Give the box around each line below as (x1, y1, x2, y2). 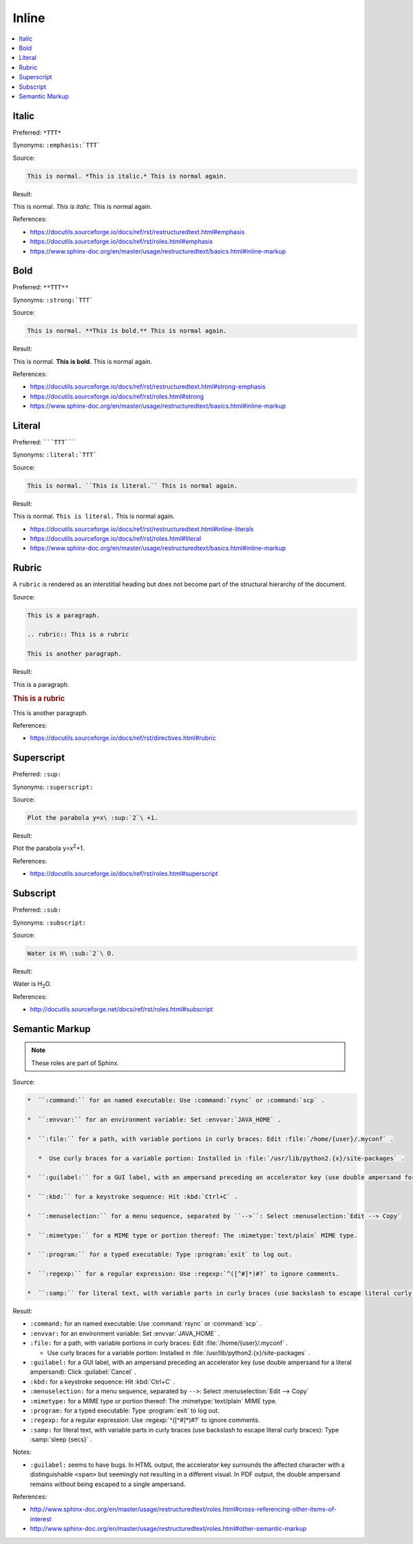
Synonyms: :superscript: (12, 783, 94, 791)
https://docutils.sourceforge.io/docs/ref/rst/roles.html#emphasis (30, 238, 213, 246)
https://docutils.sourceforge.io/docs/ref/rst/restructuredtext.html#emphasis (30, 227, 245, 236)
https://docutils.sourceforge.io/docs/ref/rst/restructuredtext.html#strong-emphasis (30, 382, 266, 391)
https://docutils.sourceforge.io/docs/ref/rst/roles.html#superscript (30, 869, 218, 878)
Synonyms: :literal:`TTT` (12, 451, 98, 459)
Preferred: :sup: (12, 770, 62, 779)
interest (30, 1514, 52, 1523)
